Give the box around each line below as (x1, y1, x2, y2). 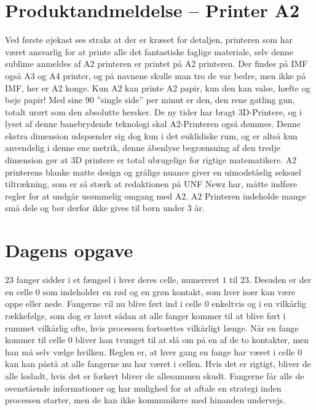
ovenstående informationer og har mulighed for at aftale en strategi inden (5, 381, 282, 394)
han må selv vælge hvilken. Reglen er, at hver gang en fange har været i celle (5, 345, 295, 358)
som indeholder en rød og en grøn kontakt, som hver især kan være (42, 285, 296, 298)
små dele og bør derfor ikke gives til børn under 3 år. (5, 201, 205, 214)
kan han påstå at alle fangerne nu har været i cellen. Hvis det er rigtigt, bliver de (5, 357, 311, 370)
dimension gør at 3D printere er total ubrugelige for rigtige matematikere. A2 (5, 153, 297, 166)
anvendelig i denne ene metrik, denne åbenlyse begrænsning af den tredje (5, 141, 280, 154)
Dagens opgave (5, 238, 133, 263)
